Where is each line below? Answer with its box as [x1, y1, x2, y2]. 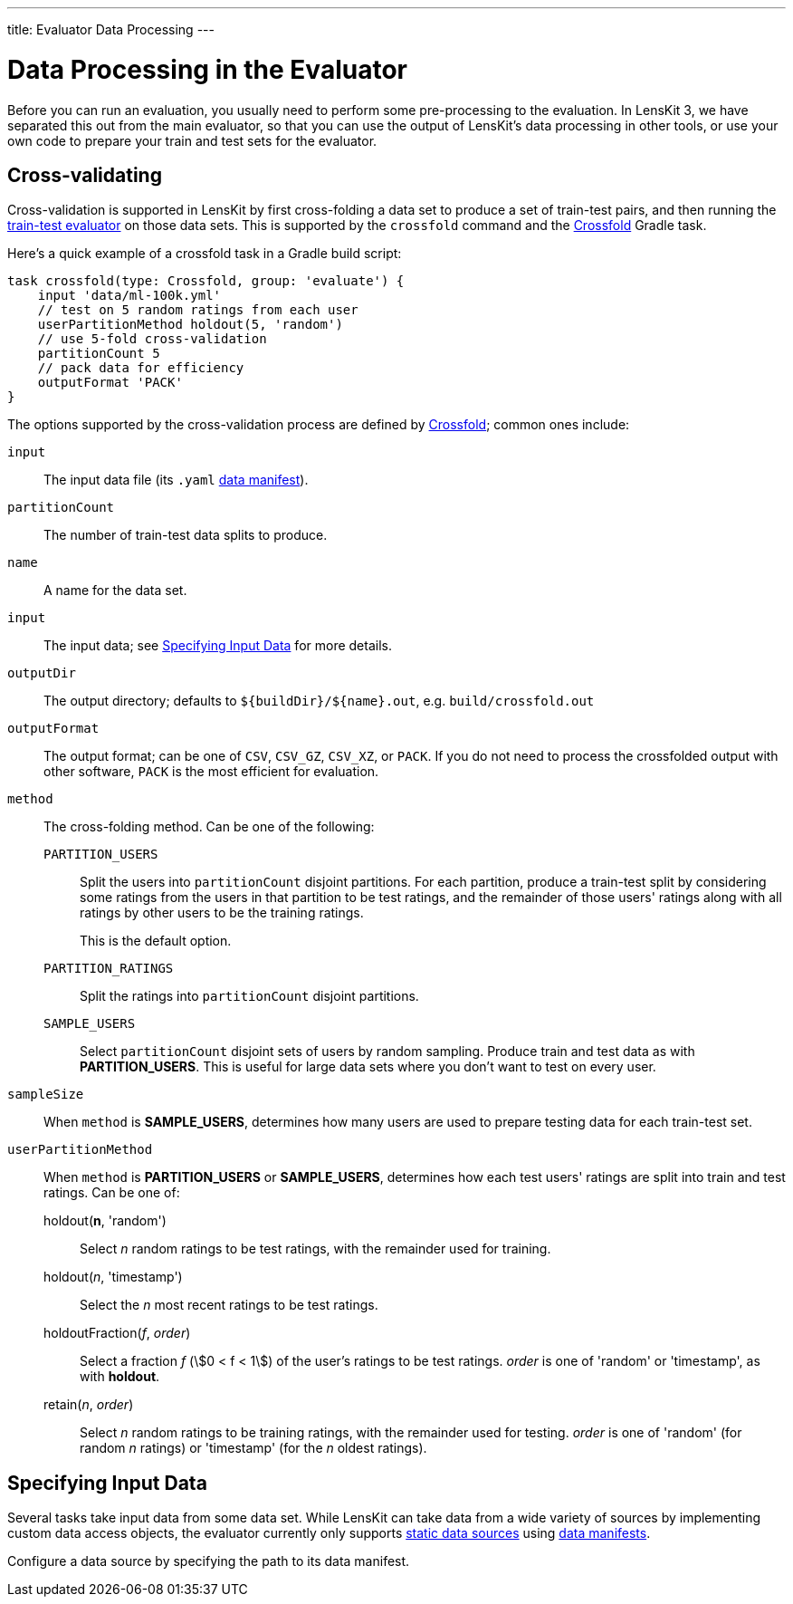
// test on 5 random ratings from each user [37, 303, 358, 318]
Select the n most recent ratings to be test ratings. [80, 1297, 378, 1313]
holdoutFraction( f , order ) [43, 1325, 191, 1341]
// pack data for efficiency [37, 360, 244, 376]
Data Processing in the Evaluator [7, 53, 407, 85]
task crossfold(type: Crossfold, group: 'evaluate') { [7, 274, 405, 289]
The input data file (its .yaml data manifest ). [43, 472, 309, 488]
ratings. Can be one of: [43, 1185, 180, 1201]
